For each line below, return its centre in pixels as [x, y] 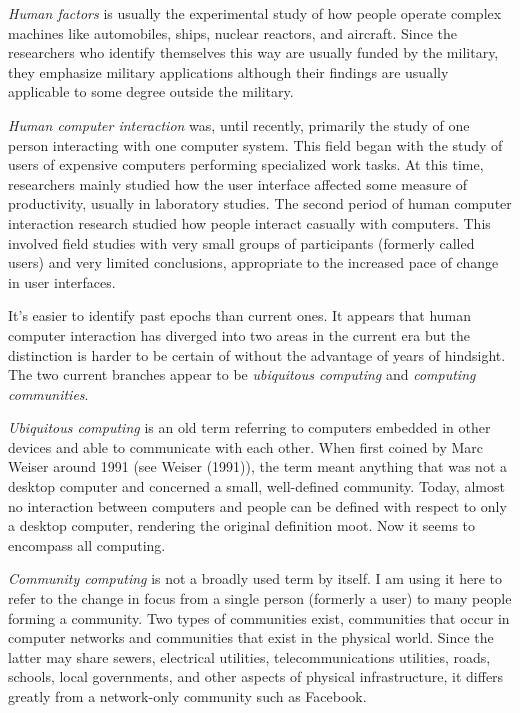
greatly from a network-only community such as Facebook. [187, 696]
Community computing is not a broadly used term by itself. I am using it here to [255, 578]
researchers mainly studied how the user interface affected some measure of [238, 183]
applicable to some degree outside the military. [151, 91]
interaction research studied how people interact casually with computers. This [249, 222]
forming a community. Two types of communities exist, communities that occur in [259, 617]
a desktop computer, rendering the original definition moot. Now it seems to [242, 525]
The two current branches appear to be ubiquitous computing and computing [242, 374]
